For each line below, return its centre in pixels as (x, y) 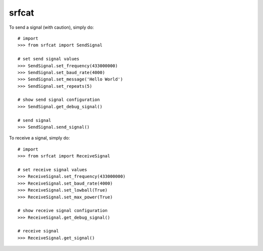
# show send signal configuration (59, 100)
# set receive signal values (52, 170)
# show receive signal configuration (63, 211)
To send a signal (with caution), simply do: (51, 27)
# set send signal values (49, 59)
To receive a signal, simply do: (39, 138)
